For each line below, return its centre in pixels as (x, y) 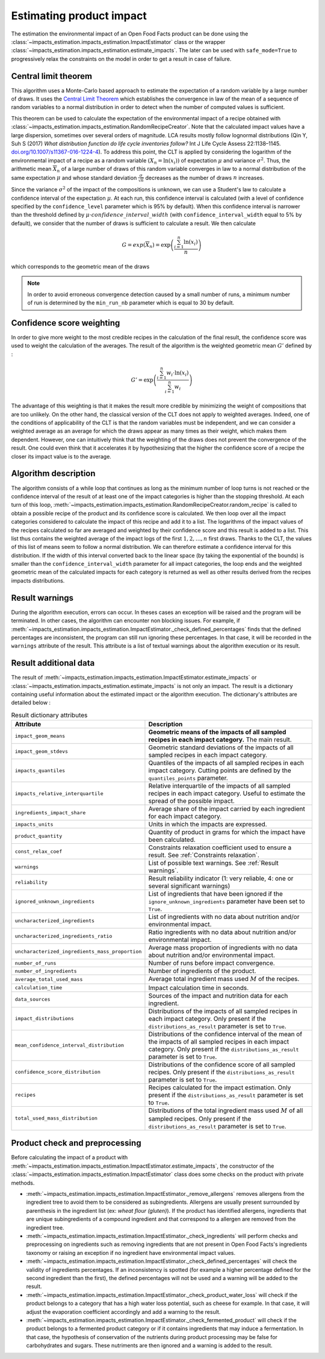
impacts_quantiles (40, 770)
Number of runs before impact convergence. (212, 963)
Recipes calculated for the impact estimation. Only (220, 1088)
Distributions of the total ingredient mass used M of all (226, 1110)
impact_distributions (45, 1019)
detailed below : (31, 703)
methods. (23, 1183)
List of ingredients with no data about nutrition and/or (224, 917)
